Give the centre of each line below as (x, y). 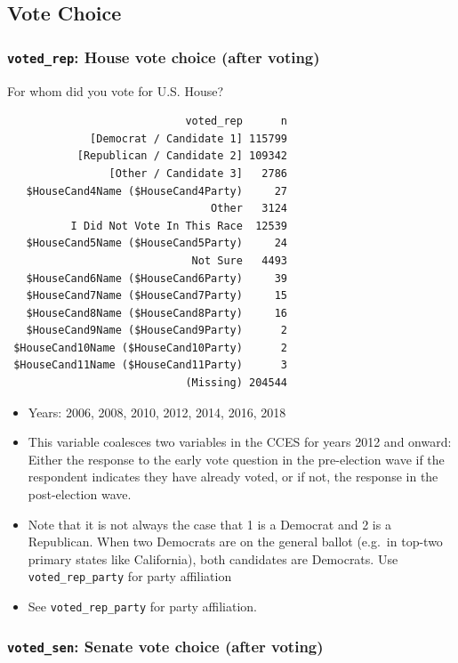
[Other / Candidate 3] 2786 (198, 173)
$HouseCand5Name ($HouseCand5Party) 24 (157, 243)
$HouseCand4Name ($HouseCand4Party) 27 (157, 191)
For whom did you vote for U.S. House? (116, 90)
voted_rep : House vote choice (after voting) (164, 57)
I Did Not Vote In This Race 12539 (179, 226)
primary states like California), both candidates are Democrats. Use (213, 558)
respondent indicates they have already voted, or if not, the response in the (233, 477)
